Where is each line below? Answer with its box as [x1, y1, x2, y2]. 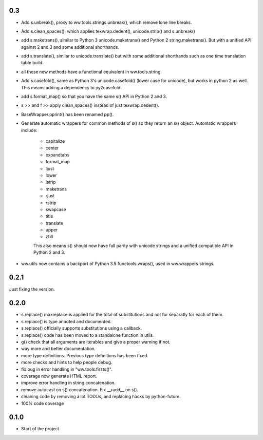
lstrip [45, 179, 56, 185]
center [45, 145, 59, 151]
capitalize [45, 138, 65, 144]
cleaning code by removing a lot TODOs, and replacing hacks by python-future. [21, 394, 181, 400]
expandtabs [45, 152, 70, 158]
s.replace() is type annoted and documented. [21, 318, 112, 324]
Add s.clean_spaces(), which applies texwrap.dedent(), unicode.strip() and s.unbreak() [21, 28, 196, 34]
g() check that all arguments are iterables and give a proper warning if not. [21, 339, 170, 344]
